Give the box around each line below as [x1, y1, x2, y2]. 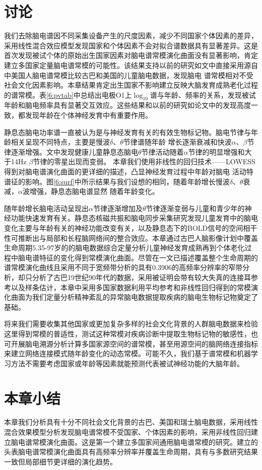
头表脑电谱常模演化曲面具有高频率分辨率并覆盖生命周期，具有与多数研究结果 [4, 446, 258, 457]
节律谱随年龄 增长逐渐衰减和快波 [123, 137, 232, 147]
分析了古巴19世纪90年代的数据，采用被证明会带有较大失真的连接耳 [32, 272, 251, 282]
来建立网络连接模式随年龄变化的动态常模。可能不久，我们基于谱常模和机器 [4, 348, 251, 359]
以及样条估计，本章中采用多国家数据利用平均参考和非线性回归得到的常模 [11, 282, 251, 292]
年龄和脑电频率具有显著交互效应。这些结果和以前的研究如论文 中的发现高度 [4, 100, 251, 110]
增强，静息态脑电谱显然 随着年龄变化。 [29, 186, 159, 196]
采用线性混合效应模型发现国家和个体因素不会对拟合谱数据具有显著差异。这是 [4, 40, 258, 50]
